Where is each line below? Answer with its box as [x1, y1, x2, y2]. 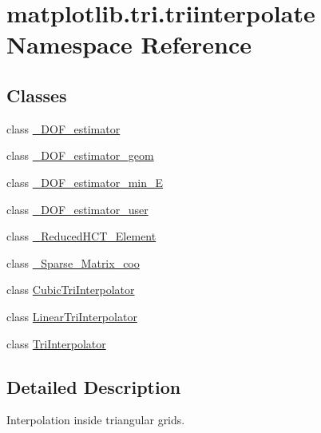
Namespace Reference [6, 28, 252, 61]
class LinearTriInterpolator [6, 308, 137, 324]
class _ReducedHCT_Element [6, 228, 157, 244]
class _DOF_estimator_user [6, 201, 149, 217]
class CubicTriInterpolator [6, 281, 135, 298]
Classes [6, 82, 67, 107]
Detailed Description [6, 374, 181, 399]
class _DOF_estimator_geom [6, 147, 154, 164]
